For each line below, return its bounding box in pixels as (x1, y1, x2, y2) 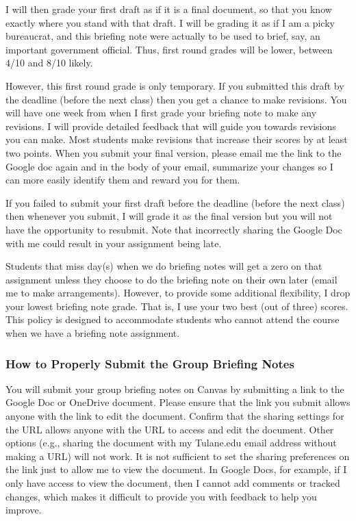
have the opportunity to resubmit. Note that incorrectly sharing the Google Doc (5, 222, 342, 236)
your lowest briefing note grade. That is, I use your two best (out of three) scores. (5, 298, 348, 313)
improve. (5, 503, 42, 517)
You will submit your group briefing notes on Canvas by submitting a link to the (5, 381, 344, 396)
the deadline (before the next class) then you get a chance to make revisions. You (5, 92, 347, 106)
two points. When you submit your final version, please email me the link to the (5, 145, 342, 160)
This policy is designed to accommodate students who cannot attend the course (5, 312, 340, 327)
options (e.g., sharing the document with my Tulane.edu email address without (5, 435, 337, 450)
